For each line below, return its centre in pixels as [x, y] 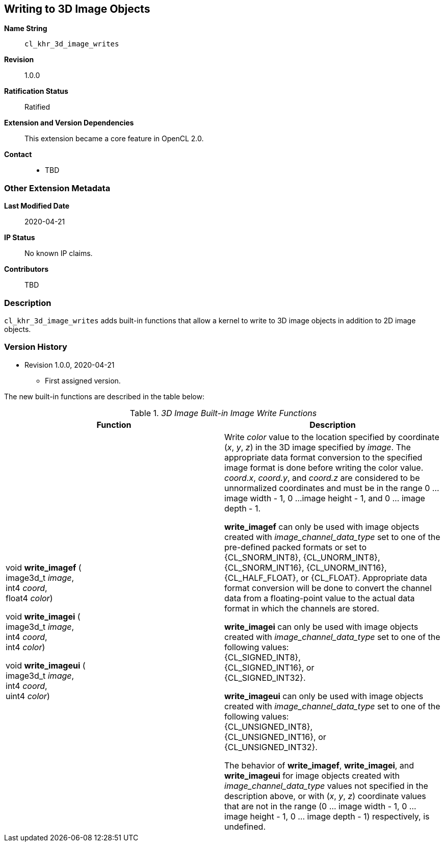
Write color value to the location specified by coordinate [332, 437]
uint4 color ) [28, 696]
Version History [36, 347]
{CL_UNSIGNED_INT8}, [269, 726]
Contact [18, 155]
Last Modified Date [37, 206]
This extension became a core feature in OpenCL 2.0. [114, 139]
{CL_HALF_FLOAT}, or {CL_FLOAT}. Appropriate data [326, 578]
